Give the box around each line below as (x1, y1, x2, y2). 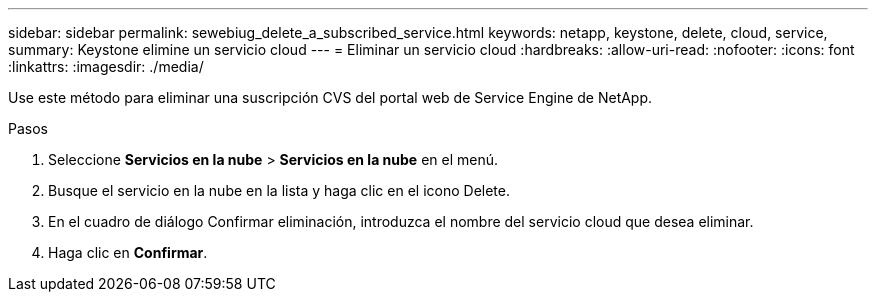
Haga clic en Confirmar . (48, 244, 208, 261)
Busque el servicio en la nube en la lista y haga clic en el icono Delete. (48, 182, 510, 199)
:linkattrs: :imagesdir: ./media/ (8, 58, 204, 75)
